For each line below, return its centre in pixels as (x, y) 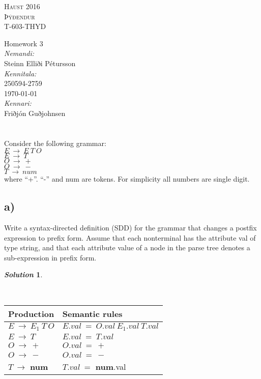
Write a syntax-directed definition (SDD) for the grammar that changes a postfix (130, 228)
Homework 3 (24, 43)
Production (31, 313)
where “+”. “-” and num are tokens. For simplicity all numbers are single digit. (127, 179)
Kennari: (18, 103)
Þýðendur (20, 16)
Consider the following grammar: (55, 143)
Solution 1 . (23, 274)
